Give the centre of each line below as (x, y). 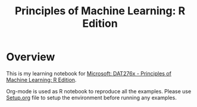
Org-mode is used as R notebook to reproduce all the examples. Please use (99, 91)
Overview (31, 57)
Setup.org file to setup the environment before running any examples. (91, 97)
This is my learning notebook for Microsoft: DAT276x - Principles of (89, 73)
